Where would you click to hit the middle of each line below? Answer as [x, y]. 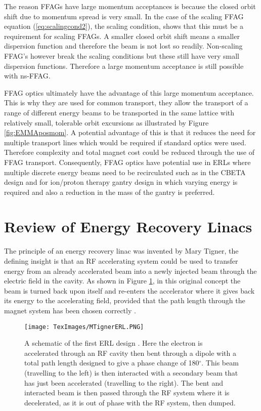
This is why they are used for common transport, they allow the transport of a [126, 102]
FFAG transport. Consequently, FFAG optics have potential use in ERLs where [127, 162]
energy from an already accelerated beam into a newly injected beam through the [130, 271]
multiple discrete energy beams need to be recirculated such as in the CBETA [125, 172]
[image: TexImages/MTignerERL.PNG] [84, 327]
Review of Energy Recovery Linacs [128, 227]
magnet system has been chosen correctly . [70, 310]
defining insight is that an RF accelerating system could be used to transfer [121, 261]
